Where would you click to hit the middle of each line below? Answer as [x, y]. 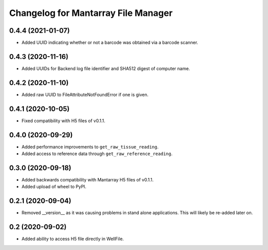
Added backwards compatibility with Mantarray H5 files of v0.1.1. [88, 179]
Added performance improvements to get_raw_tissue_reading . [90, 147]
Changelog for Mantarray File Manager [91, 13]
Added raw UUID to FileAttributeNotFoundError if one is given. [85, 94]
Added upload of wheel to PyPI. [54, 187]
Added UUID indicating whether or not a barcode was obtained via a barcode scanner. [110, 43]
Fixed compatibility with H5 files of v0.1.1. [63, 121]
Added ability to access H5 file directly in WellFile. [73, 239]
